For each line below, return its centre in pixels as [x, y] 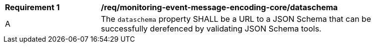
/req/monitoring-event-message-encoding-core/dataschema [219, 7]
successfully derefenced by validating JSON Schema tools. [211, 29]
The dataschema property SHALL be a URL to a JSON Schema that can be [236, 19]
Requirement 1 [32, 7]
